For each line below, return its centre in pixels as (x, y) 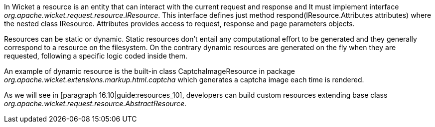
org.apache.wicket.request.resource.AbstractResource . (95, 103)
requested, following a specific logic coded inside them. (96, 56)
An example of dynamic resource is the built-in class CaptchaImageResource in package (150, 71)
